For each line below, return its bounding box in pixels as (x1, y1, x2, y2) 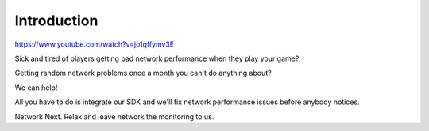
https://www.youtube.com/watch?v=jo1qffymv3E (14, 39, 175, 49)
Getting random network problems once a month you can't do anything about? (14, 68, 272, 78)
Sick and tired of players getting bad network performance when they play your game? (14, 54, 300, 63)
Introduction (14, 12, 99, 29)
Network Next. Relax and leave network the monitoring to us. (14, 111, 214, 122)
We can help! (14, 83, 58, 92)
